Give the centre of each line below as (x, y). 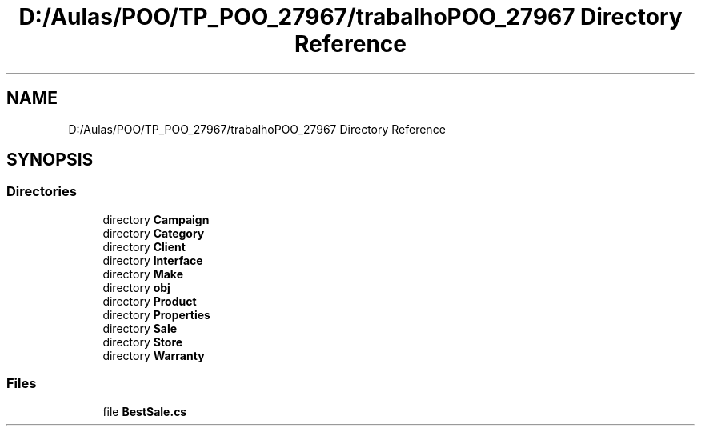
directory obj (136, 287)
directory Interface (153, 260)
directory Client (144, 246)
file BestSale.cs (145, 411)
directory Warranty (154, 355)
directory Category (154, 233)
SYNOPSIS (50, 160)
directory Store (143, 342)
